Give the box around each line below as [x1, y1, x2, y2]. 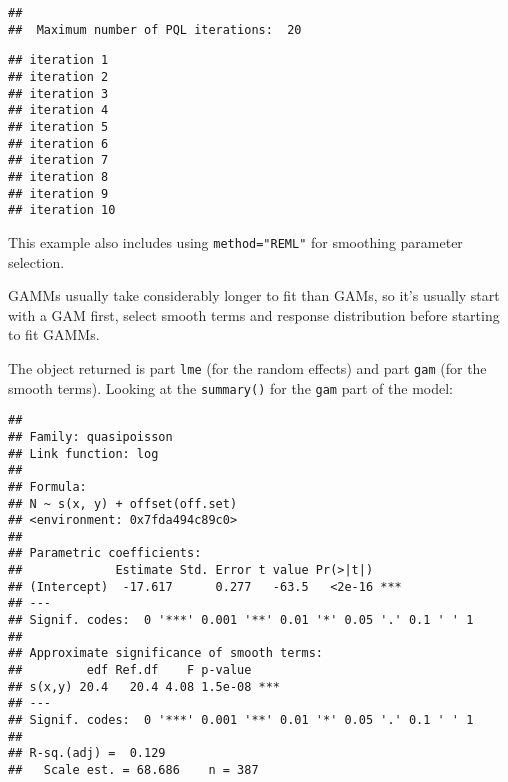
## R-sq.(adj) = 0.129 [8, 746, 166, 761]
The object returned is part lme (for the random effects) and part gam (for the [8, 357, 487, 378]
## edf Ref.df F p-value [8, 663, 252, 678]
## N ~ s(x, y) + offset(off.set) [8, 496, 238, 511]
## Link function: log [8, 446, 159, 461]
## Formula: [8, 479, 87, 494]
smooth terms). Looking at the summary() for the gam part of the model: [8, 377, 453, 398]
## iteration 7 [8, 153, 109, 168]
